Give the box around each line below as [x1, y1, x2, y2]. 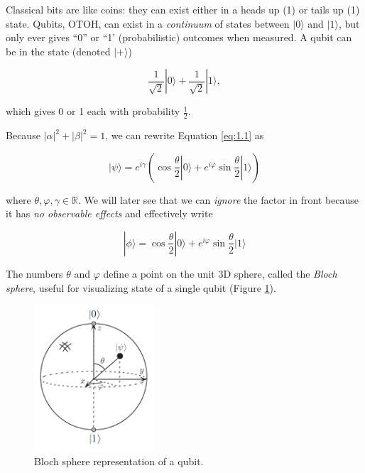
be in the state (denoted [6, 43, 111, 58]
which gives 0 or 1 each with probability [6, 104, 180, 119]
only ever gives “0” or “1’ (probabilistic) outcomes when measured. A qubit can [6, 30, 352, 45]
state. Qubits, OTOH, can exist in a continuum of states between [6, 16, 290, 31]
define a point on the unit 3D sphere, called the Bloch [103, 266, 337, 281]
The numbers [6, 266, 63, 281]
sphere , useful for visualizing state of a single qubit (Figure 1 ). [6, 280, 276, 295]
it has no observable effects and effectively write [6, 206, 213, 221]
